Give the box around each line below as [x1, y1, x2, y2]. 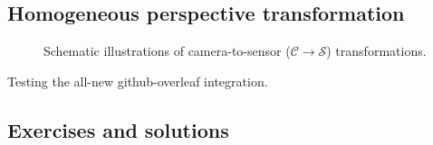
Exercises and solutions [7, 115, 229, 143]
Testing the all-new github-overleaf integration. [7, 71, 268, 90]
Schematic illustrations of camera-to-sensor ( [43, 41, 291, 60]
